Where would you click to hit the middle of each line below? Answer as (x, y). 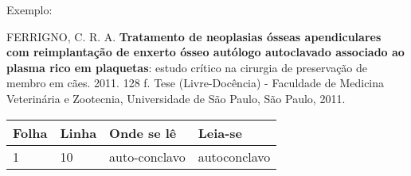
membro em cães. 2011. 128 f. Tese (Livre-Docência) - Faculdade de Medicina (196, 83)
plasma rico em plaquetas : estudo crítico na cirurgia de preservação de (187, 67)
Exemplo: (29, 10)
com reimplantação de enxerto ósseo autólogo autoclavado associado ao (205, 52)
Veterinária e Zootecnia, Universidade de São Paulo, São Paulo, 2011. (176, 98)
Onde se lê (143, 132)
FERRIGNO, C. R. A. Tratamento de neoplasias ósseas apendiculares (194, 36)
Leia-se (220, 132)
